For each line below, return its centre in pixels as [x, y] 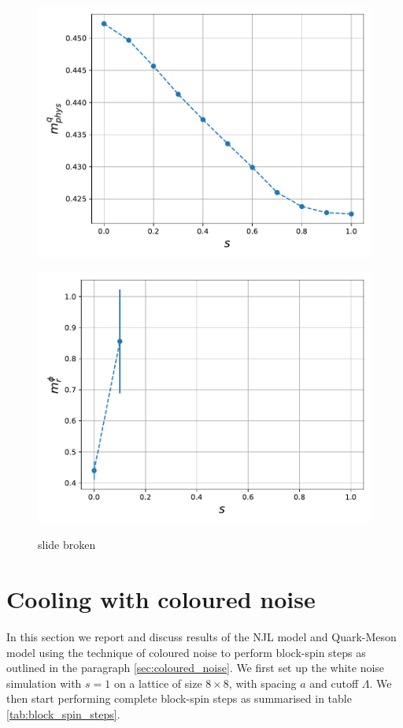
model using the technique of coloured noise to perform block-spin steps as [186, 652]
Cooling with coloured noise [161, 598]
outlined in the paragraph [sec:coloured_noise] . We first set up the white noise [196, 668]
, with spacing [263, 683]
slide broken [67, 545]
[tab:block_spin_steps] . [63, 713]
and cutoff [334, 683]
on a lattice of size [158, 683]
